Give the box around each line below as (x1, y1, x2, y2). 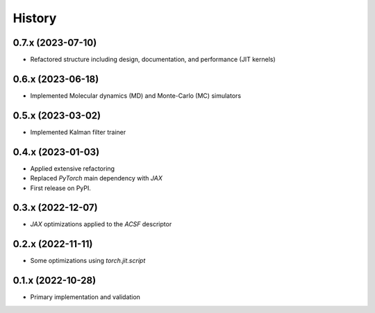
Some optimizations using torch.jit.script (30, 257, 146, 265)
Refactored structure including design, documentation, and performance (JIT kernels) (30, 56, 276, 64)
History (12, 10, 57, 26)
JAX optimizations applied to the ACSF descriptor (30, 220, 172, 228)
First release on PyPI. (30, 184, 92, 192)
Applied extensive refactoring (30, 164, 115, 173)
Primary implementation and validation (30, 293, 140, 301)
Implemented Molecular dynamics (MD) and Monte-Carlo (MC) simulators (30, 91, 242, 100)
